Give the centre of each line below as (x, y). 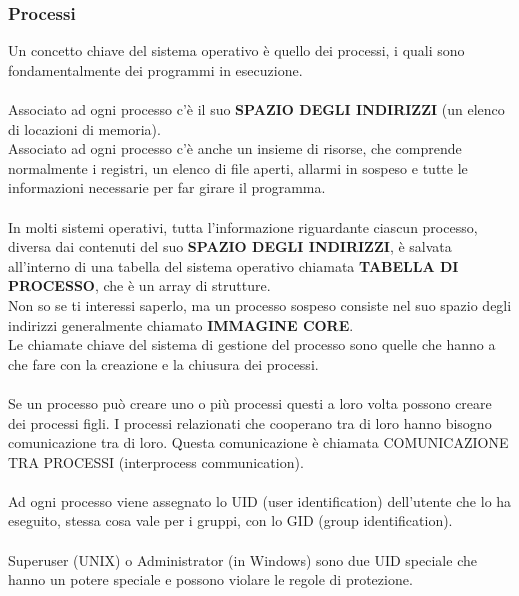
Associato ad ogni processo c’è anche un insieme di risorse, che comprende (235, 148)
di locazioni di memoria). (84, 128)
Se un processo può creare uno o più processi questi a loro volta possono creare (250, 402)
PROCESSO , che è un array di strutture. (139, 285)
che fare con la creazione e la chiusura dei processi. (163, 363)
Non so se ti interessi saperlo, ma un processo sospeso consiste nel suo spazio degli (260, 304)
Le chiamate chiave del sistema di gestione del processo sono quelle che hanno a (252, 344)
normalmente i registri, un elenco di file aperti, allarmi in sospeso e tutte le (238, 167)
